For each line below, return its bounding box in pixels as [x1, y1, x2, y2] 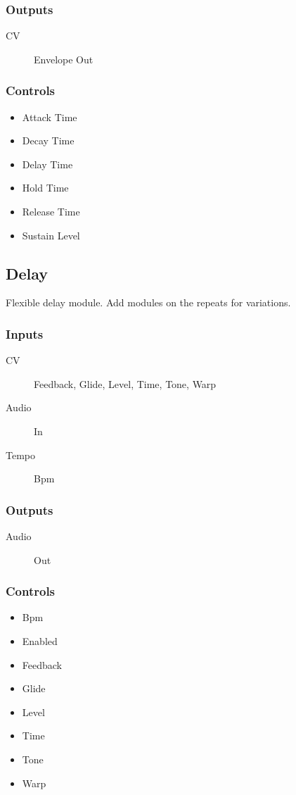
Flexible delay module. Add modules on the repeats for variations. [6, 295, 291, 310]
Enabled [22, 633, 58, 648]
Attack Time [22, 109, 77, 124]
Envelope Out [34, 51, 94, 66]
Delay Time [22, 156, 73, 171]
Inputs [6, 325, 44, 342]
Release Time [22, 204, 80, 218]
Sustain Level [22, 227, 80, 242]
